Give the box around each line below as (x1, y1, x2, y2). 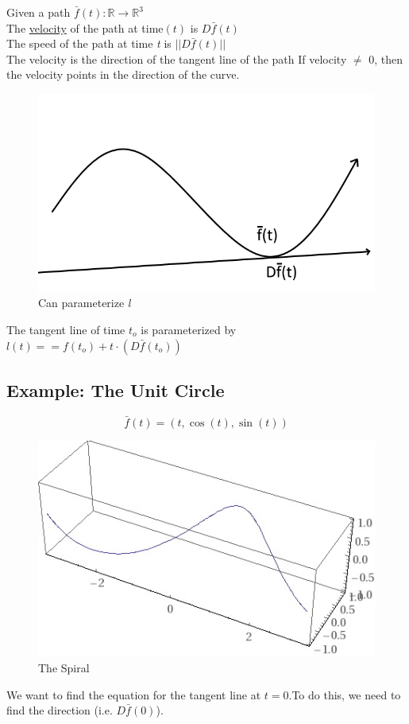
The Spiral (38, 659, 90, 675)
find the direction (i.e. (6, 702, 113, 718)
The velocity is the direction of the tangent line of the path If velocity (6, 50, 347, 67)
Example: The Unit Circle (6, 377, 225, 402)
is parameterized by (141, 321, 237, 337)
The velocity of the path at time (6, 19, 164, 36)
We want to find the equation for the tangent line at (6, 686, 261, 703)
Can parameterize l (38, 294, 131, 311)
